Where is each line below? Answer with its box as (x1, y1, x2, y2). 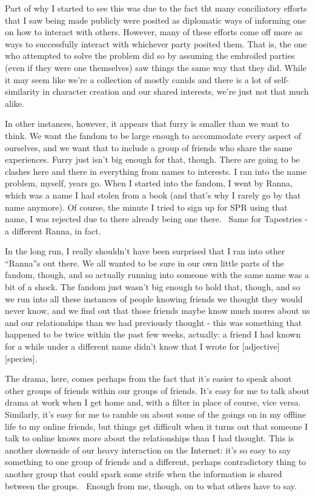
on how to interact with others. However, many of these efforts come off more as (5, 25, 303, 38)
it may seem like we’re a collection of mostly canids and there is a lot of (5, 73, 271, 86)
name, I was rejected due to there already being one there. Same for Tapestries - (5, 212, 308, 225)
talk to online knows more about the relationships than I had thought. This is (5, 432, 294, 444)
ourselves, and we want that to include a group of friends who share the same (5, 141, 293, 154)
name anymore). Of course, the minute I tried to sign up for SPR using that (5, 200, 288, 213)
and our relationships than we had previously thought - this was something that (5, 316, 302, 328)
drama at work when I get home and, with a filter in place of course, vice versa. (5, 396, 301, 409)
